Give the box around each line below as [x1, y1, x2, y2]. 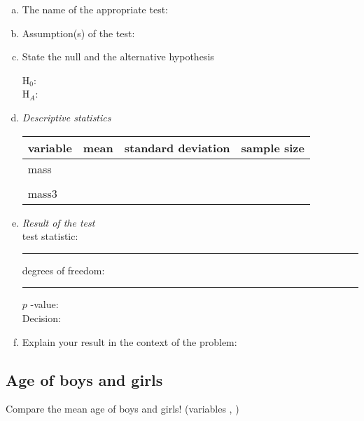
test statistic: [22, 229, 78, 243]
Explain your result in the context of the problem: [22, 334, 237, 349]
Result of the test [22, 215, 95, 229]
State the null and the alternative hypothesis [22, 49, 214, 64]
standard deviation [124, 139, 230, 156]
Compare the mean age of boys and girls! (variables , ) [6, 401, 239, 416]
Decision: [22, 310, 61, 325]
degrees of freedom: [22, 262, 105, 277]
